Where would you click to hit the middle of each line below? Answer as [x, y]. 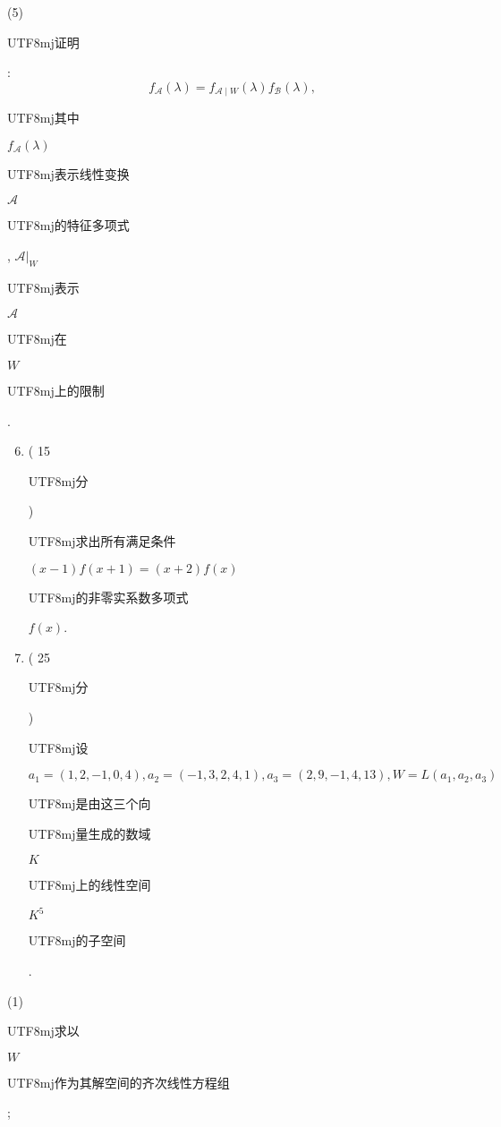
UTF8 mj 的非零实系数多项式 [108, 597]
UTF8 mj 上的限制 [56, 390]
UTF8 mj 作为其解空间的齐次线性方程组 [119, 1082]
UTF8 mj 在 [37, 339]
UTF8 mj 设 [58, 747]
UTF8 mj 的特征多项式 [68, 225]
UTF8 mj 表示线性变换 [68, 173]
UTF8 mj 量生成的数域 [89, 833]
